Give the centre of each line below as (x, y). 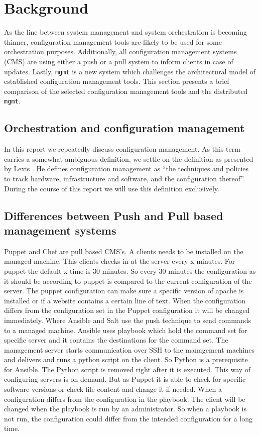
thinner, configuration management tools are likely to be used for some (113, 41)
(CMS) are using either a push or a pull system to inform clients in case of (119, 61)
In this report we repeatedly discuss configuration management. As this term (122, 149)
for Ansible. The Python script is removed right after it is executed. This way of (127, 369)
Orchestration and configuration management (124, 128)
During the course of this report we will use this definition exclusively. (112, 188)
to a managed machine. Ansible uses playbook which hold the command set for (126, 330)
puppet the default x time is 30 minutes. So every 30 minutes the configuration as (130, 270)
